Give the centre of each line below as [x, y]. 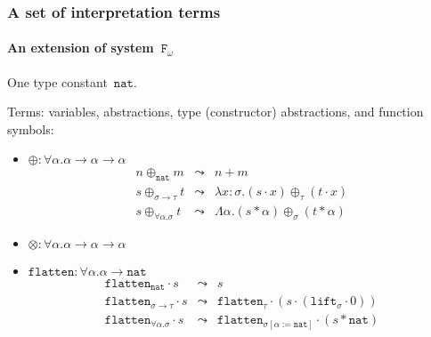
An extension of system [81, 48]
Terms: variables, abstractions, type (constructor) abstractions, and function [215, 112]
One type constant [57, 81]
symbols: [31, 128]
